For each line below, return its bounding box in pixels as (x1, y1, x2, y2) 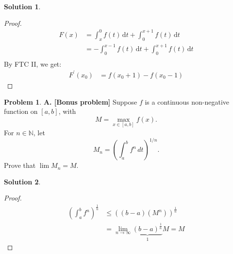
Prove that (4, 160, 36, 170)
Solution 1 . (4, 1, 41, 11)
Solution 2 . (4, 176, 41, 186)
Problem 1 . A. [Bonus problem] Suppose (4, 96, 137, 107)
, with (58, 106, 76, 116)
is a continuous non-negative (145, 96, 230, 107)
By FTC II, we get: (4, 58, 62, 69)
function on (4, 106, 38, 116)
